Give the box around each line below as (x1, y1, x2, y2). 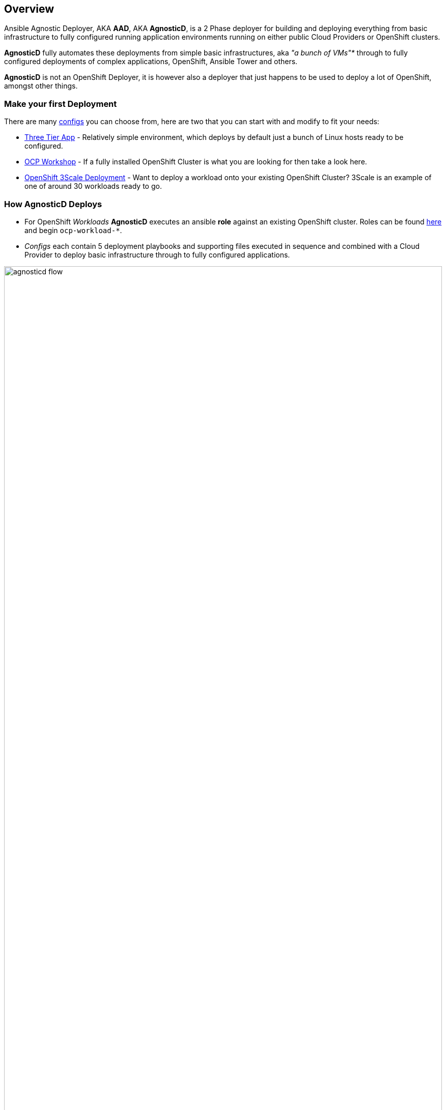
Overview (4, 3, 54, 15)
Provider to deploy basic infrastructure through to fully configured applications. (24, 250, 290, 259)
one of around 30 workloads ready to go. (24, 182, 162, 191)
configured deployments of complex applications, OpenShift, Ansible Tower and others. (4, 57, 298, 66)
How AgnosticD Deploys (4, 198, 102, 209)
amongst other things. (4, 81, 78, 91)
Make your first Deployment (4, 98, 117, 109)
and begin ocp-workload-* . (24, 225, 122, 235)
